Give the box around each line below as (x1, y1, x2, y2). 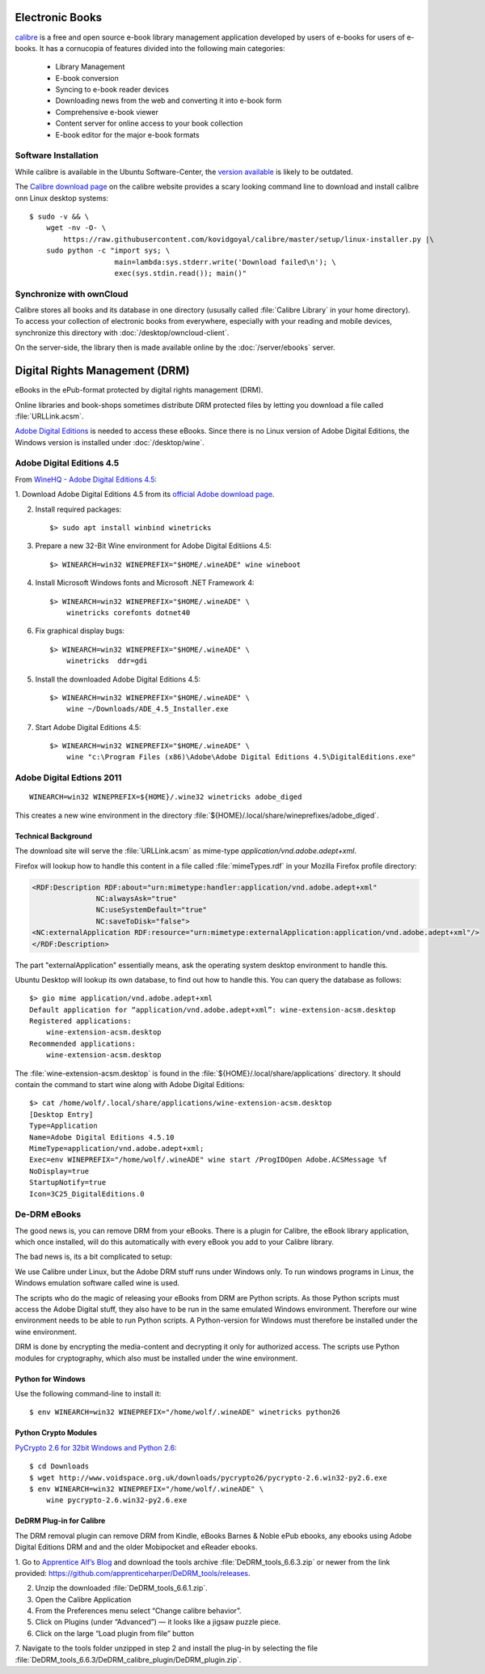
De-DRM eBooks (15, 1209, 82, 1220)
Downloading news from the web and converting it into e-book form (55, 96, 282, 105)
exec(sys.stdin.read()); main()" (114, 268, 247, 278)
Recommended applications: (29, 1039, 137, 1048)
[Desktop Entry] (29, 1110, 94, 1119)
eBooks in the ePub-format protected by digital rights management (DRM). (15, 385, 264, 395)
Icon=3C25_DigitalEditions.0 (29, 1189, 145, 1198)
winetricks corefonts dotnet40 (65, 608, 191, 617)
